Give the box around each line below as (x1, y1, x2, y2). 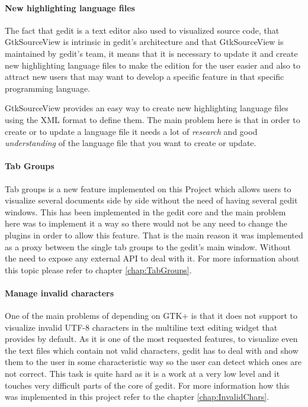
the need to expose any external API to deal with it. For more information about (5, 252, 300, 264)
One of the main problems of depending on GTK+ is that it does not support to (5, 309, 298, 322)
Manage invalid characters (5, 286, 114, 299)
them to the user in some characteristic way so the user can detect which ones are (5, 356, 302, 368)
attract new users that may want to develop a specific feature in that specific (5, 70, 284, 83)
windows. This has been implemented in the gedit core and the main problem (5, 205, 286, 218)
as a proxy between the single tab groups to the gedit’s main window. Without (5, 240, 291, 253)
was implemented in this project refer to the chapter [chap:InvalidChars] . (5, 390, 269, 403)
